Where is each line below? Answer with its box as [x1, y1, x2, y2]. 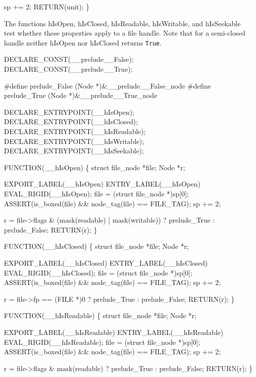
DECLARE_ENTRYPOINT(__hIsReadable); [4, 126, 146, 136]
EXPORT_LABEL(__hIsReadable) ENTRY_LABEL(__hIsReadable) [4, 327, 223, 337]
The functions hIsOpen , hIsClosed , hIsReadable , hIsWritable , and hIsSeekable [4, 18, 241, 28]
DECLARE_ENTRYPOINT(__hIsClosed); [4, 116, 138, 127]
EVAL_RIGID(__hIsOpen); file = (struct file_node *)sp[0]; [4, 188, 189, 198]
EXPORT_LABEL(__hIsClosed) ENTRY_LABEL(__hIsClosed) [4, 257, 208, 268]
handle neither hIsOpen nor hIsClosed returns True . [4, 37, 162, 47]
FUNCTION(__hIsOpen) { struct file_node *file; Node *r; [4, 162, 185, 172]
